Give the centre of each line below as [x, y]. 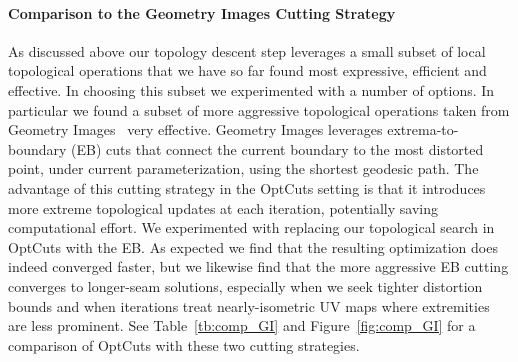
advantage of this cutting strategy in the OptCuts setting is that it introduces [247, 187]
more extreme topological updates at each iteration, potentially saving [223, 207]
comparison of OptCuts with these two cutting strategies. [184, 344]
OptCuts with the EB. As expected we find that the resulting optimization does [253, 246]
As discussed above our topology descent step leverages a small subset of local [247, 50]
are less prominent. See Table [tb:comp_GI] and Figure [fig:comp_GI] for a [242, 325]
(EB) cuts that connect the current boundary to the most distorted [277, 148]
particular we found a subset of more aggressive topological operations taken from [259, 109]
